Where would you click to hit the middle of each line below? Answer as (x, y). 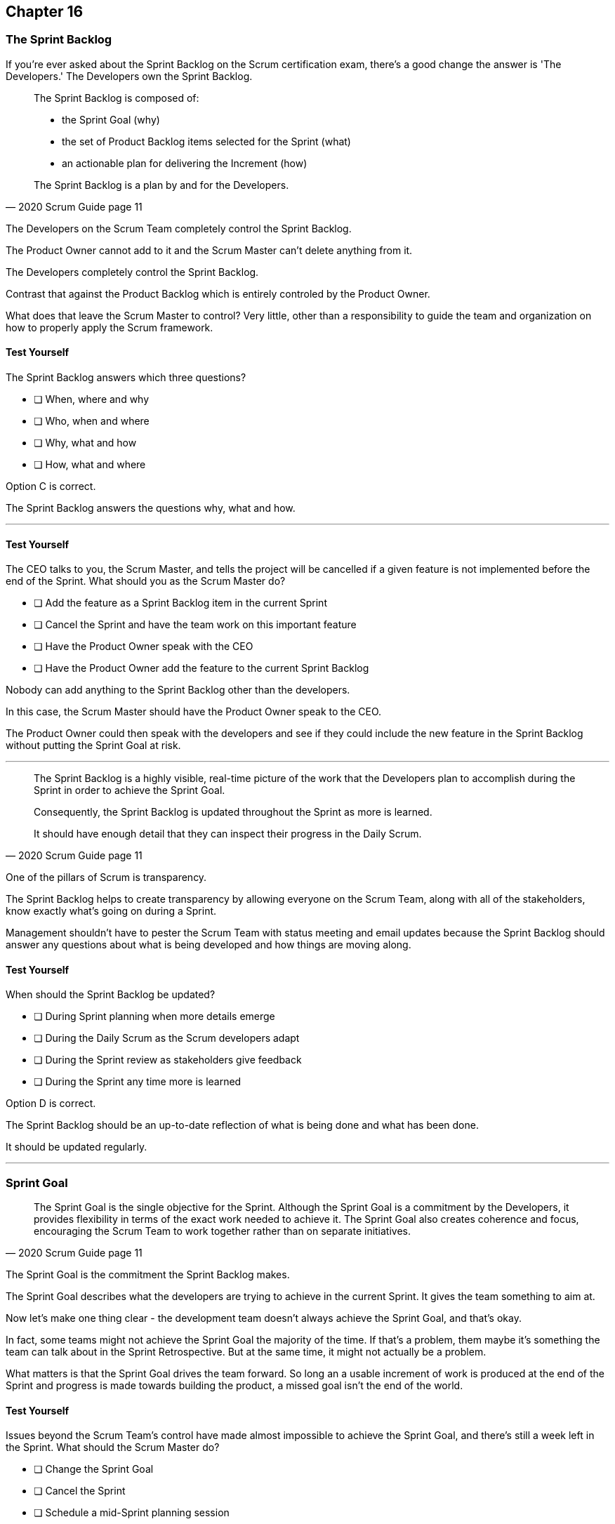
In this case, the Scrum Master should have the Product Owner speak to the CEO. (194, 712)
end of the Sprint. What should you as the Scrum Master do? (146, 581)
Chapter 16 (45, 12)
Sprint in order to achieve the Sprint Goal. (130, 790)
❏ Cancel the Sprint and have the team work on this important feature (195, 625)
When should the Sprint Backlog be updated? (111, 995)
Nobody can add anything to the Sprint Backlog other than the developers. (178, 690)
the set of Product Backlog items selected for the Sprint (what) (206, 141)
